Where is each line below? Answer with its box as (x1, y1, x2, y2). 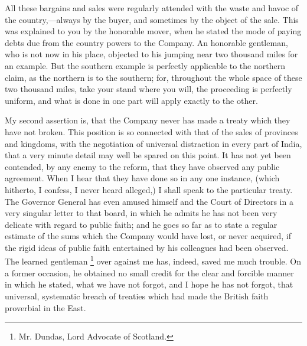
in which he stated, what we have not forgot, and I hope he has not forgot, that (5, 278, 293, 290)
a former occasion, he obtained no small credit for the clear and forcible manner (5, 266, 294, 279)
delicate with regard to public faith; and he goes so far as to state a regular (5, 218, 277, 230)
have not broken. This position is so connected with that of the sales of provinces (5, 125, 298, 138)
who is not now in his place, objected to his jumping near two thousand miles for (5, 48, 298, 60)
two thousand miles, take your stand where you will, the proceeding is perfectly (5, 83, 292, 95)
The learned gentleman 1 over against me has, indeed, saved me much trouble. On (5, 253, 301, 267)
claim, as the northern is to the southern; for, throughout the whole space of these (5, 71, 302, 83)
